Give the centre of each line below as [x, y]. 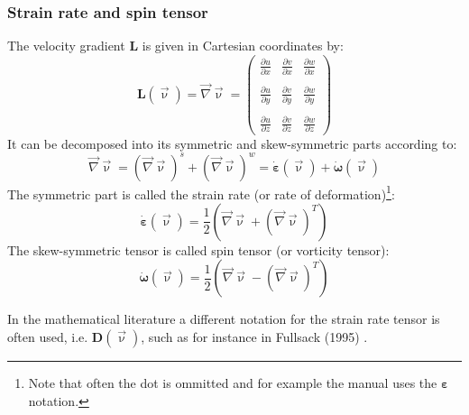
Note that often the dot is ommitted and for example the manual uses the [233, 383]
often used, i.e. [48, 337]
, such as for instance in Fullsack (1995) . [254, 337]
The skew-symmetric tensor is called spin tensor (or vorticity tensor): [198, 249]
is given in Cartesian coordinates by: [243, 46]
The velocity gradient [66, 46]
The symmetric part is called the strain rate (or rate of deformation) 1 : [201, 192]
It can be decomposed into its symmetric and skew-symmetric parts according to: [232, 143]
